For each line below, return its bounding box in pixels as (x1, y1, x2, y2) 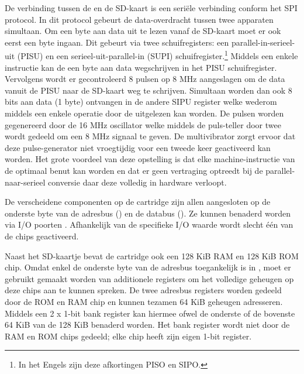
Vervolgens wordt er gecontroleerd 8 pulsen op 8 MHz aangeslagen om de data (5, 73, 285, 85)
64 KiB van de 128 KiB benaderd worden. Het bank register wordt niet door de (5, 318, 290, 331)
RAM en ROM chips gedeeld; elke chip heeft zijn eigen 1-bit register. (5, 330, 252, 342)
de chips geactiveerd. (5, 229, 79, 242)
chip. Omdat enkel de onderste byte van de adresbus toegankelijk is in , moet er (5, 261, 291, 273)
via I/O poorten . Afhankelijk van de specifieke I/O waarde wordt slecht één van (5, 218, 293, 231)
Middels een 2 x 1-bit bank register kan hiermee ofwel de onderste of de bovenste (5, 307, 295, 319)
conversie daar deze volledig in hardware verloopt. (48, 176, 227, 188)
